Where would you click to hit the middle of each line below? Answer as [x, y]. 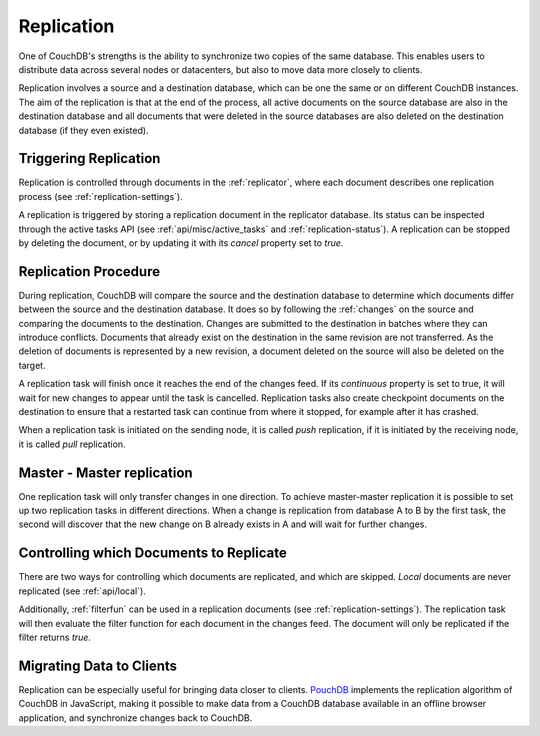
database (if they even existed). [83, 130]
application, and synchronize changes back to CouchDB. [135, 717]
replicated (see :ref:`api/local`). [82, 591]
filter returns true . [55, 637]
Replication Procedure [89, 271]
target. [32, 365]
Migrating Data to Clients [98, 665]
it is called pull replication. [72, 444]
